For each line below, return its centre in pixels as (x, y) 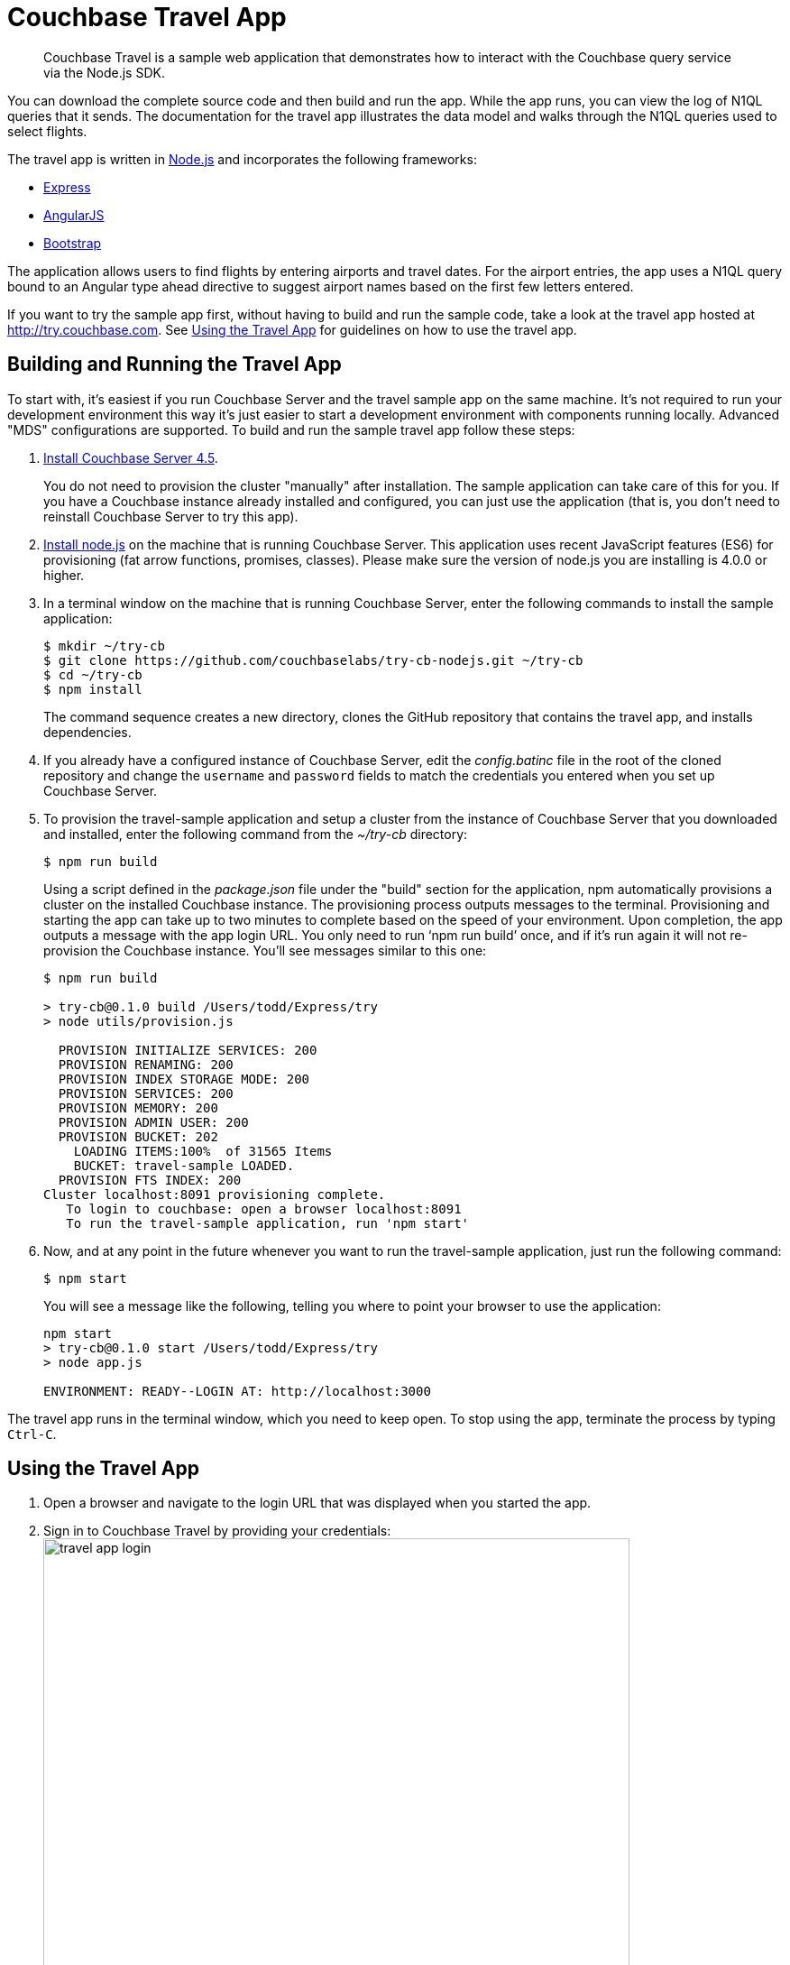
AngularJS (74, 215)
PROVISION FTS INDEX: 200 (150, 1180)
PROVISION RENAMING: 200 (146, 1064)
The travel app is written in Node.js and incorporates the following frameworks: (242, 159)
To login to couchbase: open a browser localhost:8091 (264, 1209)
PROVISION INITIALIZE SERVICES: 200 (188, 1050)
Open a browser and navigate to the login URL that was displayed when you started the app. (317, 1503)
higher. (64, 575)
